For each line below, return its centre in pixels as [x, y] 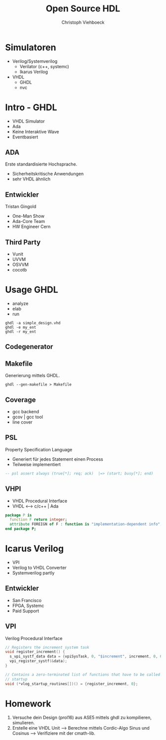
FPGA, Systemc [28, 606]
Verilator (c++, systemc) [44, 66]
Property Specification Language [39, 449]
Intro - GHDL [31, 107]
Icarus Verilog [35, 549]
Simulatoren [31, 47]
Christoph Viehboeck [83, 22]
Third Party [23, 242]
